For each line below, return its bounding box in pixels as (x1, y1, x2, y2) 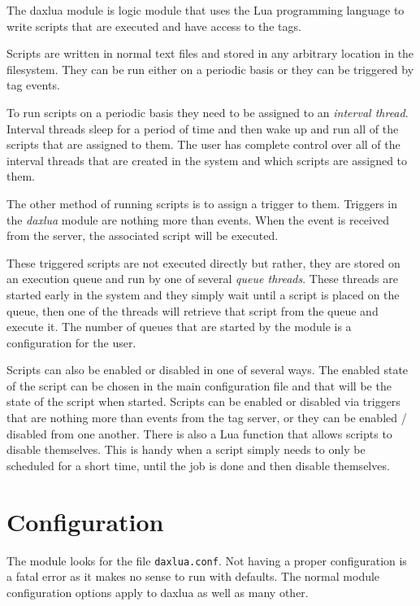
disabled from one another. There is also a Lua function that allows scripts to (6, 425, 392, 442)
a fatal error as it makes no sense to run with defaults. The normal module (6, 568, 380, 585)
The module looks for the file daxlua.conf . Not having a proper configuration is (6, 552, 407, 569)
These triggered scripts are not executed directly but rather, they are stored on (6, 254, 401, 271)
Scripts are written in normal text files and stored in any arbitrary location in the (6, 45, 414, 62)
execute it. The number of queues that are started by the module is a (6, 318, 352, 335)
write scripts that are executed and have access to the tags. (6, 17, 301, 34)
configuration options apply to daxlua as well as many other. (6, 583, 309, 600)
